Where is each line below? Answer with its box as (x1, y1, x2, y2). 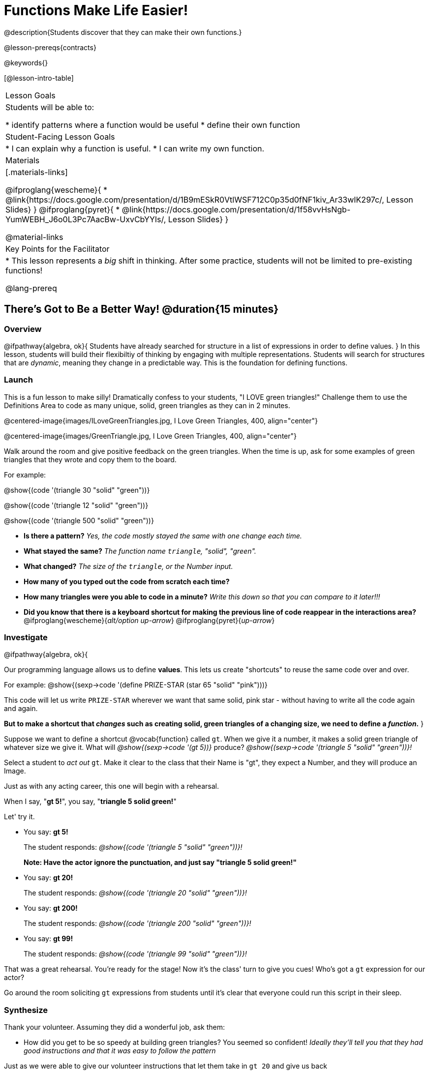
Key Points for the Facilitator (5, 243, 110, 254)
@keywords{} (4, 58, 48, 67)
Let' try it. (4, 812, 35, 821)
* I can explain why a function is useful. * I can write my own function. (5, 143, 265, 153)
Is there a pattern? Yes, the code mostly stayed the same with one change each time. (24, 531, 302, 540)
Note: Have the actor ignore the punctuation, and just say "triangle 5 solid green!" (24, 858, 297, 867)
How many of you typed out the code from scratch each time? (24, 577, 230, 586)
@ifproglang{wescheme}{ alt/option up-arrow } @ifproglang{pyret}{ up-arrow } (24, 616, 275, 625)
